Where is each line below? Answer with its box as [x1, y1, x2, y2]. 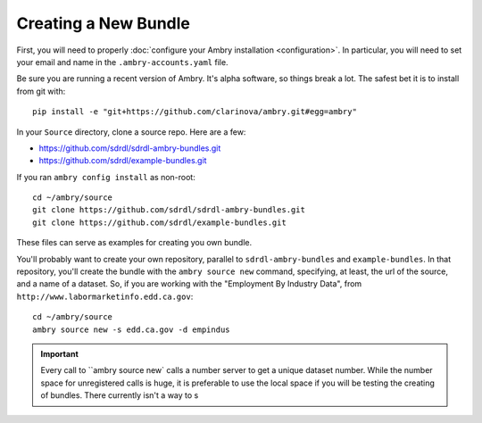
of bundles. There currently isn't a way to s [40, 390, 199, 401]
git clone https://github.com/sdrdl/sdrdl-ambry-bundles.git [32, 205, 305, 215]
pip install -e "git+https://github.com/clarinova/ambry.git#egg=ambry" [32, 107, 357, 117]
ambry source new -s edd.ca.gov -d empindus [32, 324, 231, 335]
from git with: [16, 86, 66, 96]
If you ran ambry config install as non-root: [16, 171, 195, 182]
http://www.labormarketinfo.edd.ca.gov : [16, 291, 194, 302]
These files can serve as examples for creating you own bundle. [16, 237, 253, 248]
